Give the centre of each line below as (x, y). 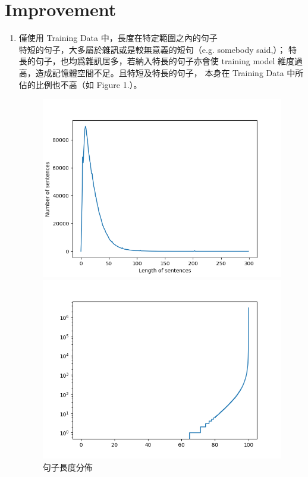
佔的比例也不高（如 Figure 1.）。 (80, 84)
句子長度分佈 (67, 467)
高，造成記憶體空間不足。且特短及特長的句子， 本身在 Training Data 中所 (161, 72)
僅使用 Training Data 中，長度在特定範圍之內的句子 (118, 38)
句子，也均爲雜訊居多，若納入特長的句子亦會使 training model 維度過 (169, 61)
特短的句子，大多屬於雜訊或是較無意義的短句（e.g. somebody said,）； (152, 49)
